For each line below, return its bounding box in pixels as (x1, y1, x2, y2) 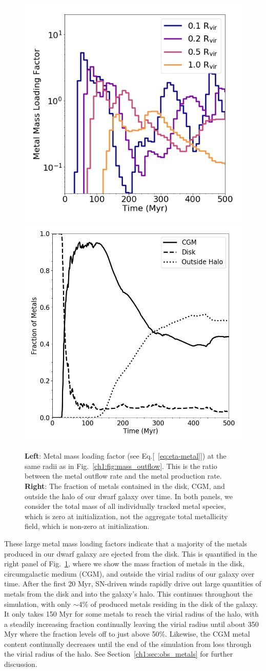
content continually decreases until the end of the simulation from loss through (4, 638, 252, 649)
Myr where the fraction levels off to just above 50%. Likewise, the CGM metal (4, 628, 250, 639)
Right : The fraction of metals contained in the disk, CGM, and (25, 480, 225, 491)
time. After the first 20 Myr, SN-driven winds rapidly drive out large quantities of (4, 578, 261, 589)
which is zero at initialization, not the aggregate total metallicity (25, 510, 228, 521)
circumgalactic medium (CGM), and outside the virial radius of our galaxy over (4, 568, 255, 579)
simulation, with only (4, 598, 71, 609)
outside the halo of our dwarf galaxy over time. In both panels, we (25, 490, 233, 501)
